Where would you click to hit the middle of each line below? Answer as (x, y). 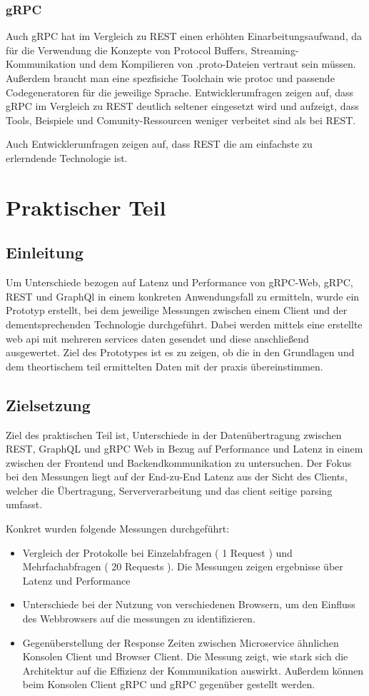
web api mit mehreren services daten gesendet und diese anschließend (157, 338)
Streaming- (275, 50)
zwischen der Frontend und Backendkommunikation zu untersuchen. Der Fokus (179, 462)
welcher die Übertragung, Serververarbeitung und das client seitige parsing (169, 490)
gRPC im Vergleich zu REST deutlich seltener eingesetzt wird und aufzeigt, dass (182, 106)
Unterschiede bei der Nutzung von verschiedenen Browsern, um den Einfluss (189, 604)
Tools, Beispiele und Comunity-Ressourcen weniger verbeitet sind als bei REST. (181, 120)
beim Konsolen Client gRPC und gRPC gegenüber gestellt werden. (169, 684)
